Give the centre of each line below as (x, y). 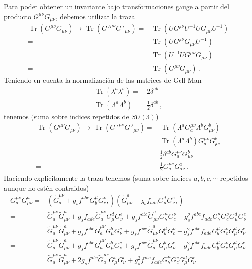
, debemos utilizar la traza (95, 16)
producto (18, 16)
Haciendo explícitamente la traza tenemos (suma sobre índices (98, 178)
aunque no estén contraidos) (47, 188)
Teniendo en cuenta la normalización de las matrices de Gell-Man (103, 80)
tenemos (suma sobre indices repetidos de (67, 116)
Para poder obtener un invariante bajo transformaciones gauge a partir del (117, 6)
